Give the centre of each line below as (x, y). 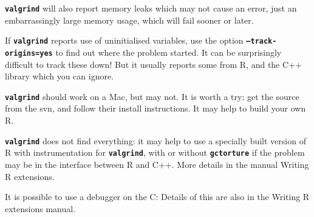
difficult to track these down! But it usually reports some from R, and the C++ (153, 64)
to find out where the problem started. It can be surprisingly (169, 52)
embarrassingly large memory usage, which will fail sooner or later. (129, 20)
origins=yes (29, 53)
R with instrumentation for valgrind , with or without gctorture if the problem (155, 152)
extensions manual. (40, 208)
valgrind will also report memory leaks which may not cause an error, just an (151, 8)
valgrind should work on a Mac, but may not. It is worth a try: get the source (152, 96)
